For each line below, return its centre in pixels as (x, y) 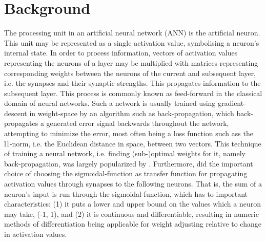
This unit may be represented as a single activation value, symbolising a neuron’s (132, 42)
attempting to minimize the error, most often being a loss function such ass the (129, 133)
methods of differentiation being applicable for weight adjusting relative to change (133, 224)
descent (16, 113)
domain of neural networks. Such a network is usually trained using (110, 103)
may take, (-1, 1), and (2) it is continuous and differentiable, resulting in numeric (131, 214)
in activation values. (36, 234)
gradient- (232, 103)
